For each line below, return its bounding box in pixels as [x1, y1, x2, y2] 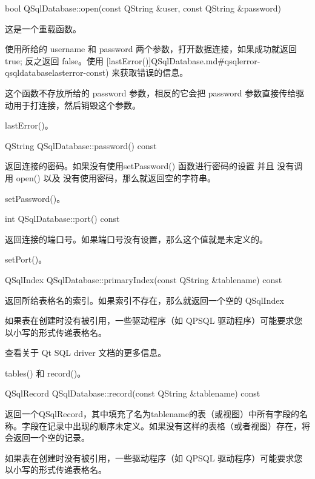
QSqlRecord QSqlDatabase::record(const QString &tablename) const [5, 387, 260, 400]
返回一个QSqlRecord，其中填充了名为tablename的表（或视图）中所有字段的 [5, 407, 299, 420]
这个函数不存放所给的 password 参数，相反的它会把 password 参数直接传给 [5, 86, 296, 99]
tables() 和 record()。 [5, 366, 86, 379]
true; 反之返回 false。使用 [5, 54, 104, 67]
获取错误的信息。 [120, 66, 188, 79]
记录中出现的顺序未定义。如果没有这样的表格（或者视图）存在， [47, 419, 302, 432]
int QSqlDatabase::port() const [5, 212, 120, 225]
